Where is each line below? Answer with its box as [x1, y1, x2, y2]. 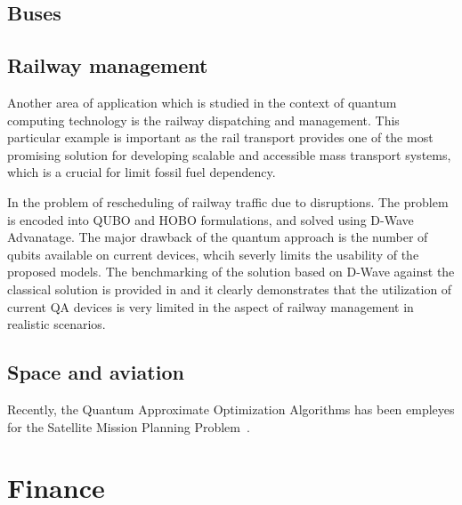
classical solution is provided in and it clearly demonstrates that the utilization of [7, 279, 452, 298]
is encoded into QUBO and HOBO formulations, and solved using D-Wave [7, 210, 414, 228]
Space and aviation [7, 358, 184, 386]
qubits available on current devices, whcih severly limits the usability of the [7, 244, 419, 263]
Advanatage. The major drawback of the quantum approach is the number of [7, 228, 428, 246]
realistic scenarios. [7, 315, 106, 333]
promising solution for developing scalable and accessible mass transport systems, [7, 145, 451, 164]
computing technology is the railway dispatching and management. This [7, 110, 400, 129]
